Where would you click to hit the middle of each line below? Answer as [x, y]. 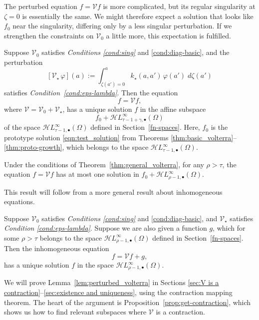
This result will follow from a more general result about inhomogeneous [113, 191]
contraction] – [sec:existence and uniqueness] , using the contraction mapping [118, 292]
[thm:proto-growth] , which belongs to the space [76, 147]
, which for [229, 228]
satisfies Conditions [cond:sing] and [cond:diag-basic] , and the [135, 52]
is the [219, 127]
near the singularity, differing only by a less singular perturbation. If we [122, 26]
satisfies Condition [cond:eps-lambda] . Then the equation [91, 92]
